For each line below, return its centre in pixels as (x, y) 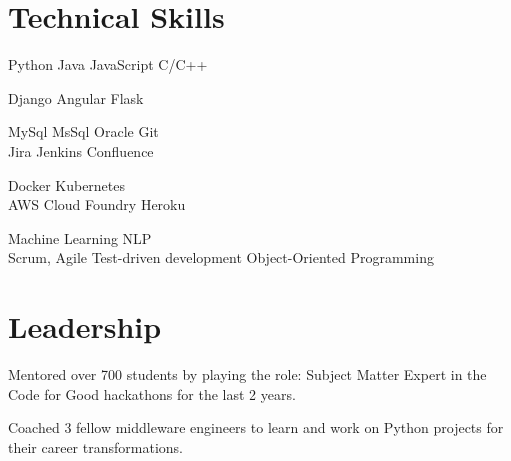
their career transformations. (95, 446)
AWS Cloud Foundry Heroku (97, 204)
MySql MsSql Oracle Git (83, 131)
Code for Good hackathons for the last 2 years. (152, 393)
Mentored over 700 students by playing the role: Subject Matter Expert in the (247, 374)
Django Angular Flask (76, 97)
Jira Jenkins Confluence (81, 150)
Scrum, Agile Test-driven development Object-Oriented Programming (221, 257)
